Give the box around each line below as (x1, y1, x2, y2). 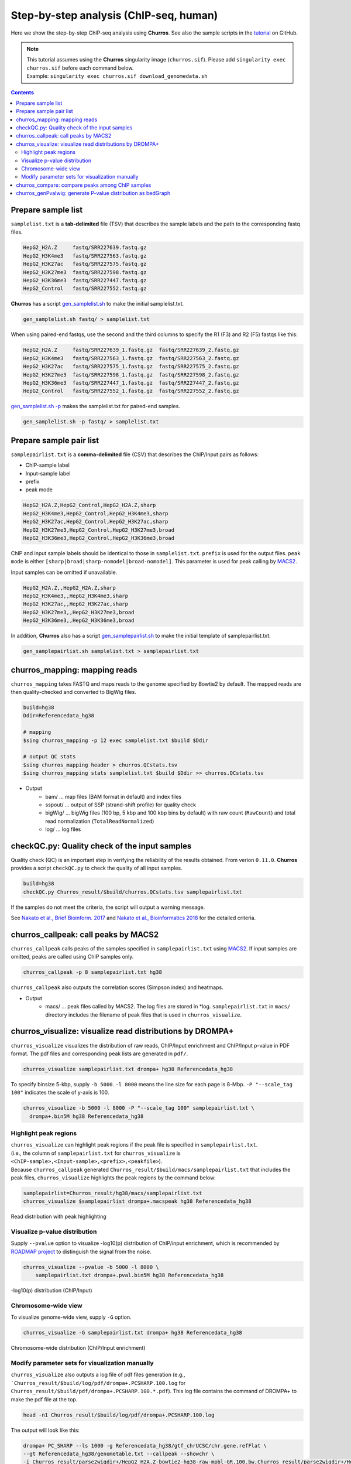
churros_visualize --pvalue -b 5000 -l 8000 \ (23, 1264, 159, 1270)
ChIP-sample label (25, 461, 70, 468)
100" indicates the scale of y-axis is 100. (11, 1089, 109, 1096)
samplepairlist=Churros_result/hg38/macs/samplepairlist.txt (23, 1189, 202, 1196)
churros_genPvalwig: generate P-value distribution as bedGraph (16, 190, 171, 197)
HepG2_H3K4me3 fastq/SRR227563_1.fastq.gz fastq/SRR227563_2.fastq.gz (23, 355, 239, 361)
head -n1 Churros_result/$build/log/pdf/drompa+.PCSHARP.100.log (23, 1411, 215, 1418)
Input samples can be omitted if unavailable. (11, 569, 118, 576)
